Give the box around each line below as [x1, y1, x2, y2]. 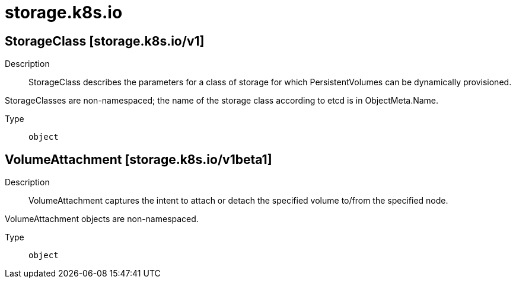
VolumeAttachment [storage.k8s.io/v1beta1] [5, 152, 272, 167]
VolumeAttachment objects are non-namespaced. [5, 214, 199, 224]
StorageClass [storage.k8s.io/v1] [5, 33, 205, 49]
